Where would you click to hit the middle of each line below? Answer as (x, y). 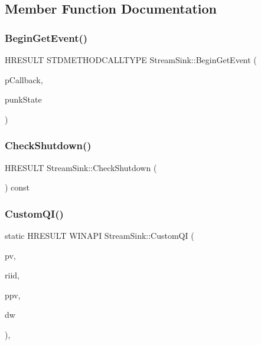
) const (17, 187)
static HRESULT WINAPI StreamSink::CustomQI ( (99, 235)
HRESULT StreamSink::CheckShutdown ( (81, 167)
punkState (23, 99)
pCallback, (24, 79)
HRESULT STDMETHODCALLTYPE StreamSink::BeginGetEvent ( (131, 60)
